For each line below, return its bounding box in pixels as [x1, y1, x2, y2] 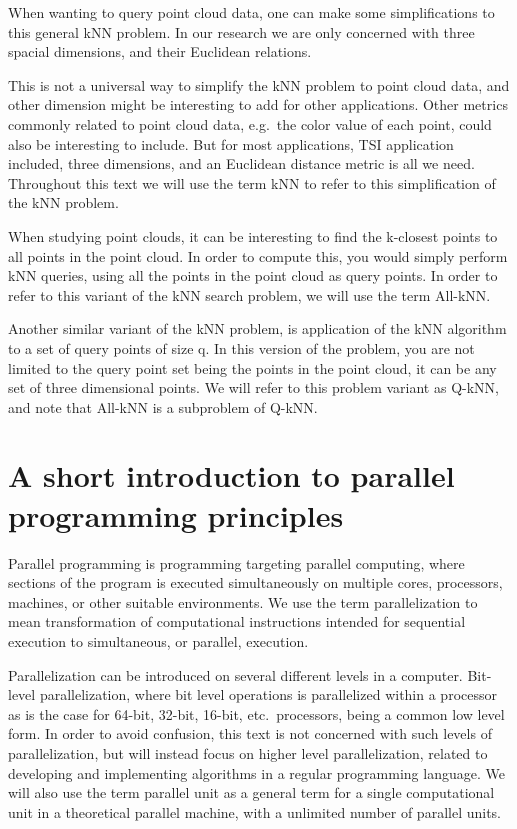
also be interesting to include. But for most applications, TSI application [8, 133, 454, 154]
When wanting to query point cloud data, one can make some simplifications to [8, 2, 495, 22]
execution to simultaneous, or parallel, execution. [8, 630, 309, 651]
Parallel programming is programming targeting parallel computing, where [8, 552, 465, 573]
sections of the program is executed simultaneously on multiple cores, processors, [8, 572, 503, 593]
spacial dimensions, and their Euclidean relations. [8, 41, 312, 62]
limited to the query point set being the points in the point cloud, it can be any [8, 357, 497, 378]
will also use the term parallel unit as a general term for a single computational [8, 782, 495, 803]
